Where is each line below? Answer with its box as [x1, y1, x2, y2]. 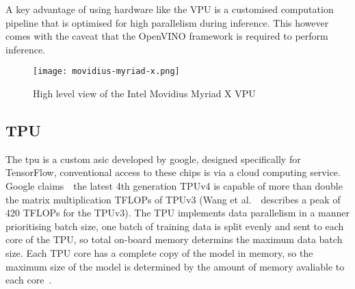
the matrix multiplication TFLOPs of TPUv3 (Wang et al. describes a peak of [5, 192, 341, 206]
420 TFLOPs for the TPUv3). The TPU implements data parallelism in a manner [5, 205, 350, 220]
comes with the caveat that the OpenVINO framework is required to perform [5, 29, 328, 43]
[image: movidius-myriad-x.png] [33, 66, 180, 77]
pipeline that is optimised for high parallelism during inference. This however [5, 15, 329, 29]
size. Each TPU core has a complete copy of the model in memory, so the [5, 245, 313, 260]
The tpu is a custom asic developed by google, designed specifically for [5, 151, 301, 166]
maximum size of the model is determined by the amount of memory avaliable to [5, 259, 345, 273]
